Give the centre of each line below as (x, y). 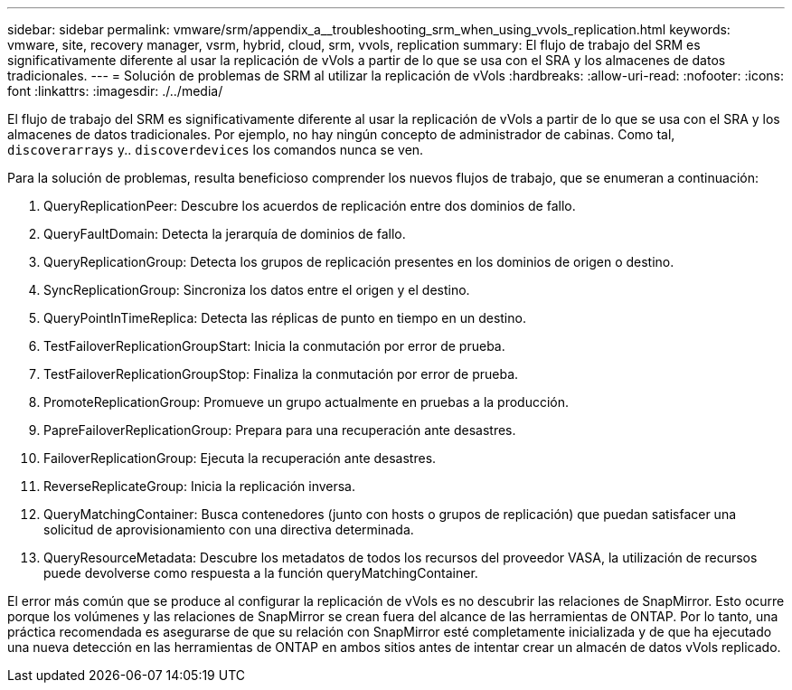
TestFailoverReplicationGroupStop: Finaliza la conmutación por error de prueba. (281, 374)
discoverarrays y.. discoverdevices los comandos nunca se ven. (216, 150)
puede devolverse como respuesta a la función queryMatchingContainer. (261, 573)
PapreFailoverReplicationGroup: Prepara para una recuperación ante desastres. (280, 430)
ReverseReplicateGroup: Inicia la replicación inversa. (200, 486)
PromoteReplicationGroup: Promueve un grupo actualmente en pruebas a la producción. (306, 402)
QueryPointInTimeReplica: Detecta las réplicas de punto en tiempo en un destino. (285, 318)
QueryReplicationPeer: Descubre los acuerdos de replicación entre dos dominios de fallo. (310, 206)
